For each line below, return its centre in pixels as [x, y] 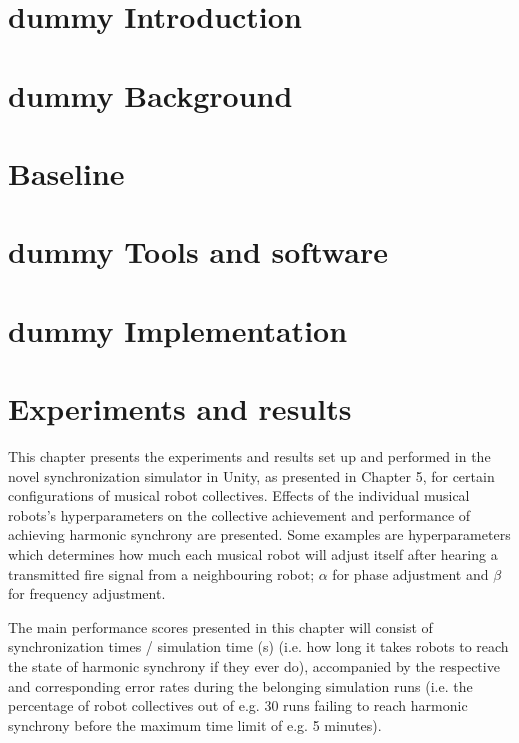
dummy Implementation [178, 329]
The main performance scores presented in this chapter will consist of [220, 626]
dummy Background [150, 94]
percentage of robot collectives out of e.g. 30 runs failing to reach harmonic [238, 705]
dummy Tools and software [198, 251]
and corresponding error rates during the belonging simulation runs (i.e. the [240, 685]
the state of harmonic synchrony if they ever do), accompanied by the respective [254, 665]
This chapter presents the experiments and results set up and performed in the [249, 456]
